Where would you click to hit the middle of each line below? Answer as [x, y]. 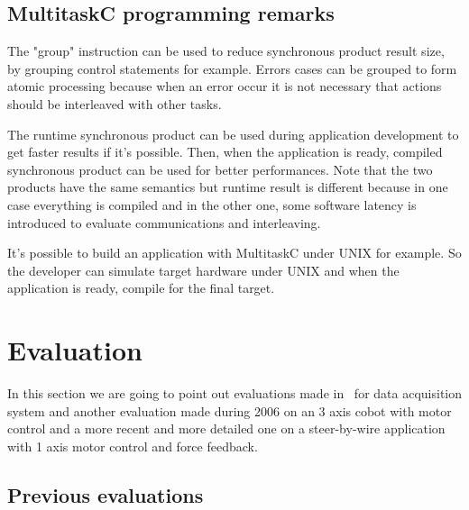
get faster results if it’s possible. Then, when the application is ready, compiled [225, 152]
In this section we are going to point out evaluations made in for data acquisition [235, 393]
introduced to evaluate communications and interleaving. [164, 222]
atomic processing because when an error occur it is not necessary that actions [225, 86]
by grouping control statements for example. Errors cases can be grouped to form [232, 68]
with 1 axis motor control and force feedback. [133, 446]
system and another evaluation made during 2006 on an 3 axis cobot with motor [230, 410]
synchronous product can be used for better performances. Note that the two [220, 169]
